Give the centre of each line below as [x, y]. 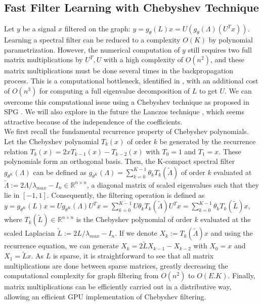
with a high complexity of [143, 59]
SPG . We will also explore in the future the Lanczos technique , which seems [124, 112]
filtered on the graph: [97, 29]
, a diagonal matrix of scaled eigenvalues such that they [173, 184]
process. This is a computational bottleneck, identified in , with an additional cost [131, 80]
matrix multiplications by [43, 59]
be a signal [39, 29]
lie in [12, 194]
